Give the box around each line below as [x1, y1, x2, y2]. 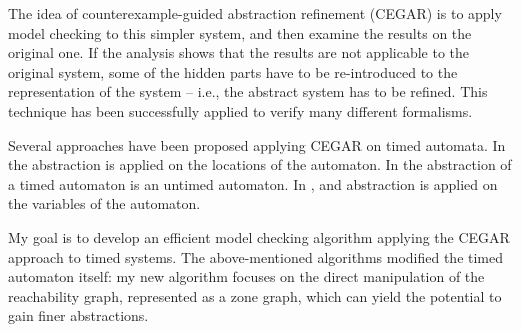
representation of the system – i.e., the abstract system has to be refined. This [8, 81, 488, 102]
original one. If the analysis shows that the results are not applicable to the [8, 42, 470, 63]
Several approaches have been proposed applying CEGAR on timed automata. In [8, 134, 506, 155]
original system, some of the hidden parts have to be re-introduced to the [8, 61, 458, 82]
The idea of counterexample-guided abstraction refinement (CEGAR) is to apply [8, 3, 502, 23]
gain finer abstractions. [8, 305, 149, 326]
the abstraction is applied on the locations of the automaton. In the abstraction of [8, 154, 512, 175]
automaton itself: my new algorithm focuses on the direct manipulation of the [8, 266, 485, 287]
